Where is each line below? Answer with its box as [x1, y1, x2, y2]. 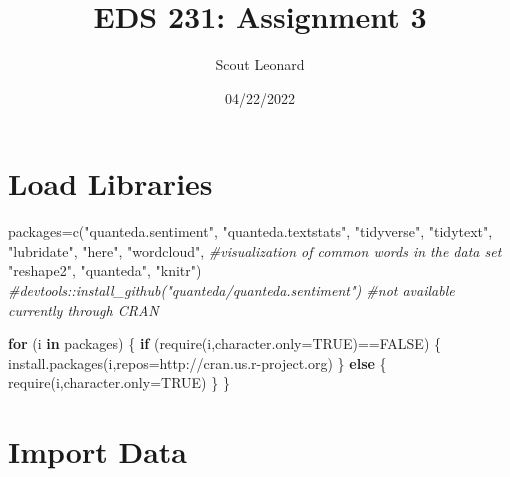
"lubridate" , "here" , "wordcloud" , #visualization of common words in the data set [8, 240, 502, 261]
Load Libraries [8, 163, 213, 204]
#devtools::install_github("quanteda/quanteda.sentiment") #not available [8, 280, 455, 301]
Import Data [8, 431, 187, 472]
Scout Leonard [215, 54, 305, 75]
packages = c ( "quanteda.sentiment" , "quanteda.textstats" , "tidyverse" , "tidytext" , [8, 221, 493, 242]
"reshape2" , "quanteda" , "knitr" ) [8, 260, 202, 281]
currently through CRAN [8, 299, 159, 320]
